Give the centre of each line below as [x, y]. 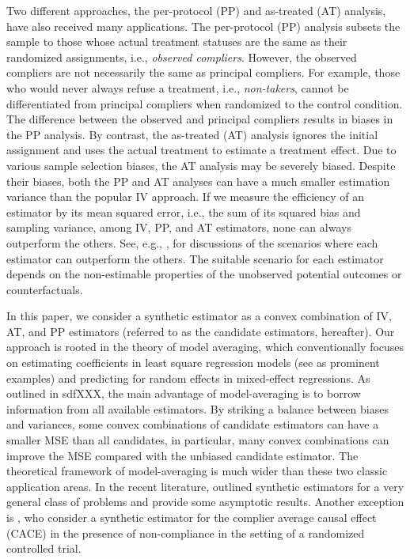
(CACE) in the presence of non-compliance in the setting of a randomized [186, 533]
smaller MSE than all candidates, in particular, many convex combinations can [198, 440]
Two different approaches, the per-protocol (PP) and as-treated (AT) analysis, [196, 10]
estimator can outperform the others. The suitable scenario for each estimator [195, 258]
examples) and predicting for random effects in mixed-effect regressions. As [188, 378]
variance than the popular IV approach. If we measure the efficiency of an [186, 196]
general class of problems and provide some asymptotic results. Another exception [205, 502]
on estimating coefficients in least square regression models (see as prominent [193, 363]
